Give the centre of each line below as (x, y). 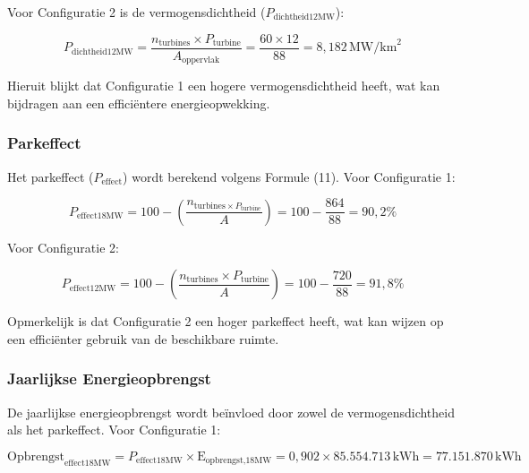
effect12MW (93, 288)
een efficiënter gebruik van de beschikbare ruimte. (143, 338)
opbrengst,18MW (239, 461)
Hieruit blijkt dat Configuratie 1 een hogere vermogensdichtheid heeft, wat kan (224, 86)
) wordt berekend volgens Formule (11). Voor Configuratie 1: (289, 176)
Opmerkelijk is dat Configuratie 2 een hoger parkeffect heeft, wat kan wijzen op (226, 321)
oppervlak (201, 60)
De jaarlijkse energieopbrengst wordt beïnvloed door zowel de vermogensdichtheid (231, 412)
